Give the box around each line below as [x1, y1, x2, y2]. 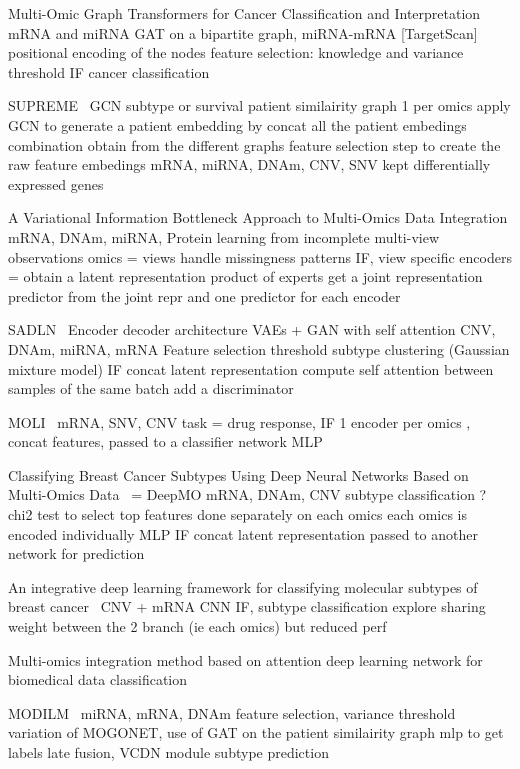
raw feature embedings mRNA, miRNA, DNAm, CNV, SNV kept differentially [8, 154, 491, 175]
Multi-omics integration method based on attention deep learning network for [8, 649, 483, 670]
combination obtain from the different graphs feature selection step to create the [8, 134, 501, 155]
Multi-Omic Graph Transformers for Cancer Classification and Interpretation [8, 3, 481, 23]
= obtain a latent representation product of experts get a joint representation [8, 266, 483, 287]
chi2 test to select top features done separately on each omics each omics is [8, 504, 468, 525]
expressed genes [8, 173, 104, 194]
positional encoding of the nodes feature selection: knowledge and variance [8, 42, 464, 63]
